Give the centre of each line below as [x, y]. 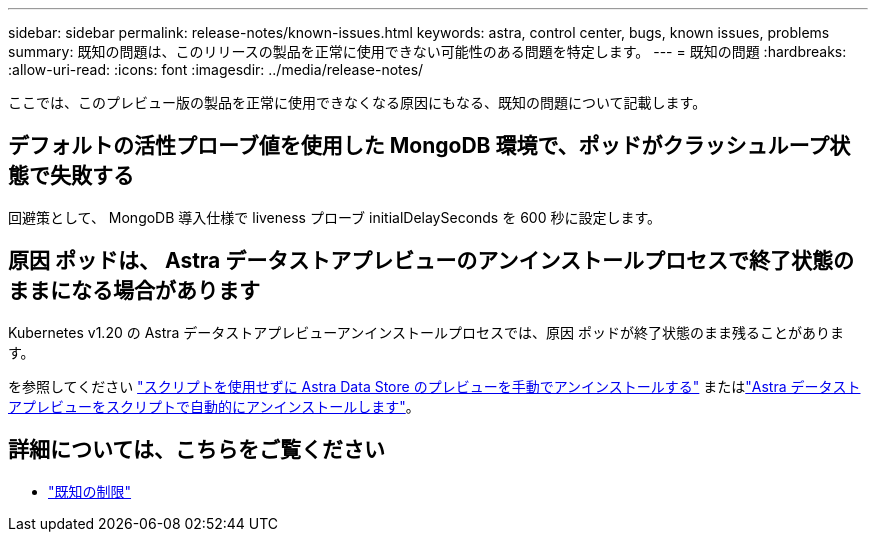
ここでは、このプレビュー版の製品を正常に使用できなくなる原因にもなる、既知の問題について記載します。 [357, 102]
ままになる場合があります [134, 291]
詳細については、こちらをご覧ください [196, 450]
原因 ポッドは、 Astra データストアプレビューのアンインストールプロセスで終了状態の [431, 261]
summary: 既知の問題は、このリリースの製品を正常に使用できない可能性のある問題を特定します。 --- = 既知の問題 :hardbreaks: [427, 51]
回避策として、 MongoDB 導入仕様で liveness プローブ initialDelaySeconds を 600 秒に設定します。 [335, 217]
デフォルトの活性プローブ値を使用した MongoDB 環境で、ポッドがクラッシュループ [419, 146]
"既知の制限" [90, 491]
